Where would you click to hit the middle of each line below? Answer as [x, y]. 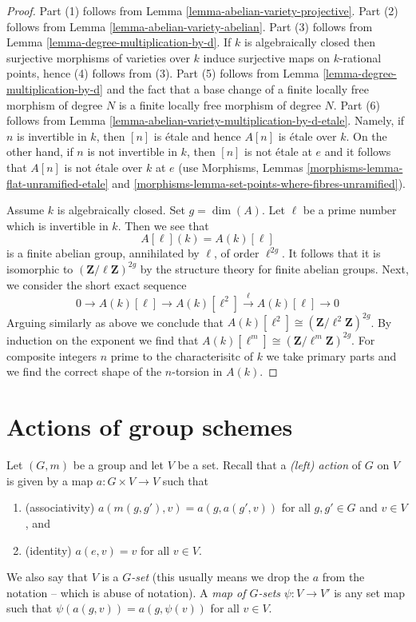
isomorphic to [40, 268]
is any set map [369, 592]
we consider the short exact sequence [97, 284]
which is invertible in [57, 225]
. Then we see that [163, 225]
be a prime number [350, 210]
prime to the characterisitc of [182, 355]
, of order [236, 253]
